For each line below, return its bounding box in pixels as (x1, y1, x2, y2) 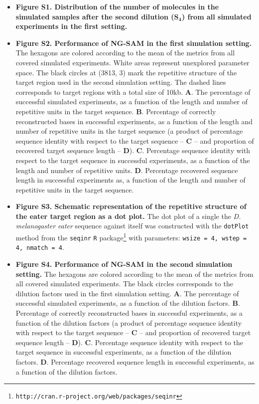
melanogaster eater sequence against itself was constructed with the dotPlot (15, 220, 249, 231)
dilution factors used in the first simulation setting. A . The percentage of (15, 288, 239, 298)
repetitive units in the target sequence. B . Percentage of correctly (15, 106, 216, 116)
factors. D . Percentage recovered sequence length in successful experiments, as (15, 357, 255, 367)
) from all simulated (181, 11, 252, 21)
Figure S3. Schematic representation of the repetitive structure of (15, 201, 247, 211)
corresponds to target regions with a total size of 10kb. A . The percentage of (15, 86, 251, 97)
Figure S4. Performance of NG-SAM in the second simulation (15, 259, 233, 269)
